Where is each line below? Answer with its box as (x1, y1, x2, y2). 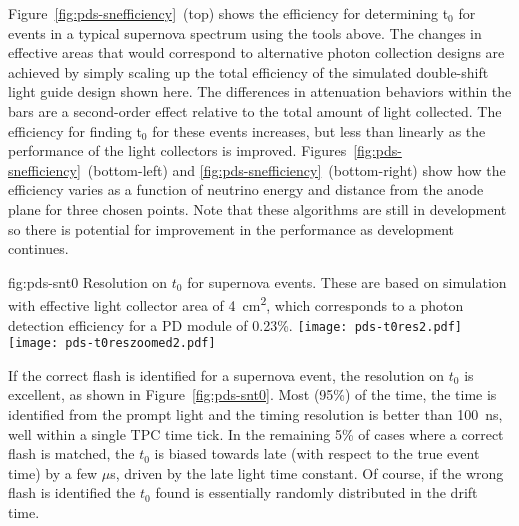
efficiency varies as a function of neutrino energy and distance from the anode (8, 179, 484, 200)
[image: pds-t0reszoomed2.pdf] (8, 336, 216, 351)
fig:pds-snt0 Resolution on (8, 271, 168, 292)
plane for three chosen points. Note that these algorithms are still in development (8, 198, 507, 219)
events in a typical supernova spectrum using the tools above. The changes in (8, 22, 482, 43)
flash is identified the (8, 482, 136, 503)
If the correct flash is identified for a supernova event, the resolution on (8, 364, 445, 385)
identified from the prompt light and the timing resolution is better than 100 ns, (8, 404, 503, 425)
